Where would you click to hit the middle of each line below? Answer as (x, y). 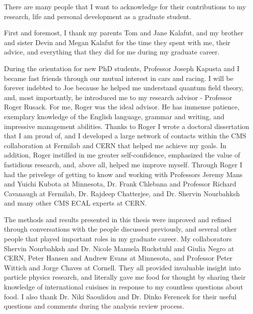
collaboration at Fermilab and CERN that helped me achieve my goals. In (115, 145)
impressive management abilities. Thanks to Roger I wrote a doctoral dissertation (127, 126)
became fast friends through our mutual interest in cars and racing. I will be (119, 78)
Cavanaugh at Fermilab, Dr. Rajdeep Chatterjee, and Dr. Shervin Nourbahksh (122, 193)
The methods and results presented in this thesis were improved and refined (118, 219)
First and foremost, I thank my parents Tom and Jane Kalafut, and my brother (124, 33)
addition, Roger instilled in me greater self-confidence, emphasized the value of (122, 155)
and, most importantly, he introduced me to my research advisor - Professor (118, 97)
